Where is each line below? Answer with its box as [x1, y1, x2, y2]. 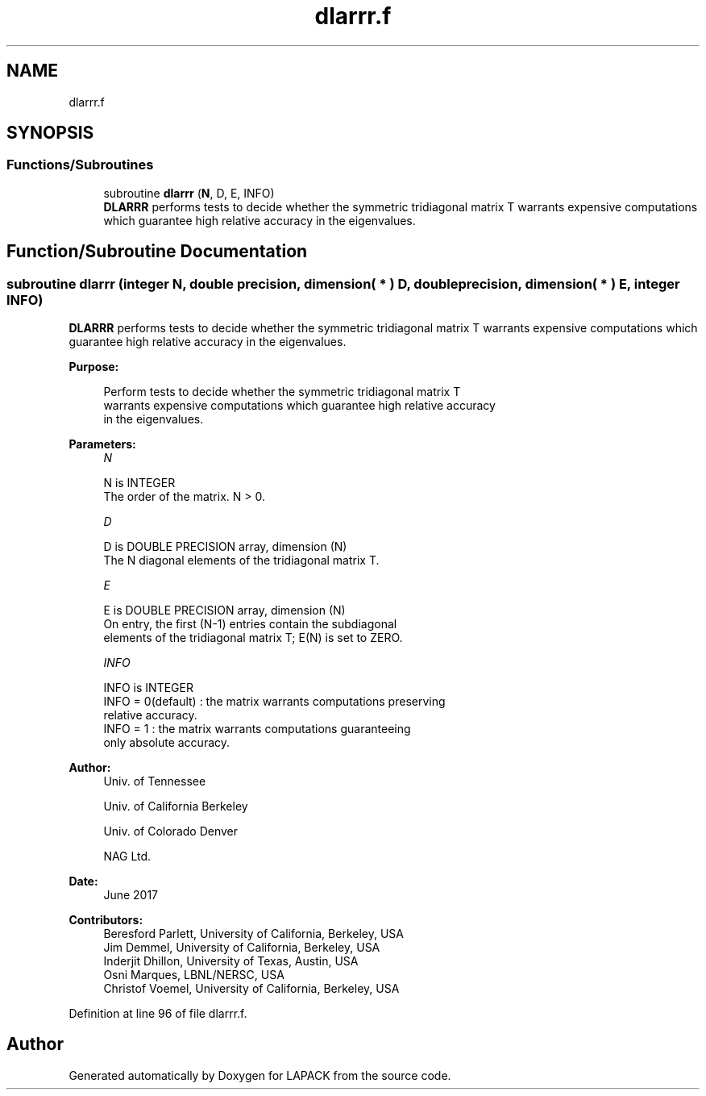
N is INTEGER [103, 476, 176, 490]
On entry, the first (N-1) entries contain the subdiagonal [103, 617, 397, 631]
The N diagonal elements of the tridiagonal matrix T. [103, 553, 380, 568]
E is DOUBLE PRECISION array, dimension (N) [103, 603, 346, 618]
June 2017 [103, 888, 159, 902]
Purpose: [69, 360, 119, 374]
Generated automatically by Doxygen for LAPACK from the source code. [69, 1068, 451, 1082]
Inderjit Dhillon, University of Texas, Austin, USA [103, 954, 359, 969]
